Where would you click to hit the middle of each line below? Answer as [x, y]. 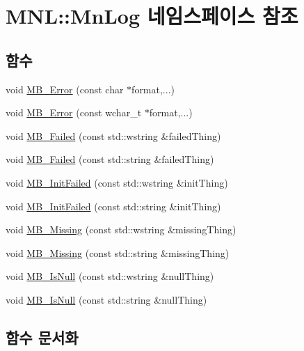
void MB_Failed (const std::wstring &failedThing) [113, 135]
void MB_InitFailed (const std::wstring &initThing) [117, 182]
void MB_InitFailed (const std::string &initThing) [113, 206]
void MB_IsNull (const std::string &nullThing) [106, 299]
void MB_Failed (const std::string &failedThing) [110, 159]
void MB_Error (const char [65, 89]
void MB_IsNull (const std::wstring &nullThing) [110, 276]
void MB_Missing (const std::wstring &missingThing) [121, 229]
